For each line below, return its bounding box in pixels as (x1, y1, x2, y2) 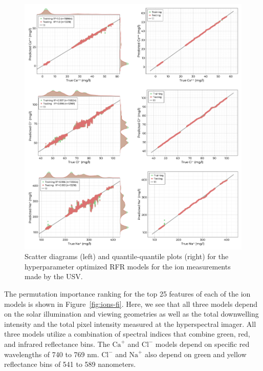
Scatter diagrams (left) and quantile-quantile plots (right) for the (25, 251, 229, 262)
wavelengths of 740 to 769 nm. (4, 348, 99, 359)
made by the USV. (25, 271, 83, 282)
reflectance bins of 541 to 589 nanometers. (4, 359, 136, 369)
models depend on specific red (155, 338, 250, 349)
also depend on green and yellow (145, 348, 247, 359)
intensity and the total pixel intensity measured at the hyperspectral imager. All (4, 318, 256, 329)
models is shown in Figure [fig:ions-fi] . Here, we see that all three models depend (4, 298, 258, 309)
